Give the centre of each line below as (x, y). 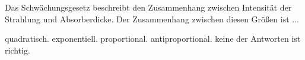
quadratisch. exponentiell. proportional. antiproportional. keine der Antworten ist (153, 39)
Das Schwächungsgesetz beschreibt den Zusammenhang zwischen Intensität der (148, 7)
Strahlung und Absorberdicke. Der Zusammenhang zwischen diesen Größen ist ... (152, 19)
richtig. (18, 50)
